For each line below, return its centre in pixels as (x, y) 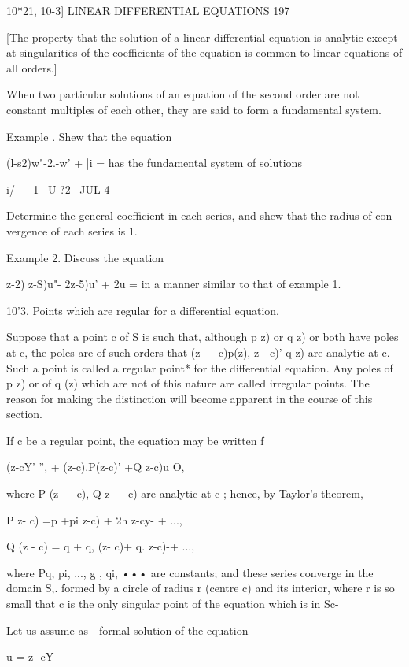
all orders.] (32, 67)
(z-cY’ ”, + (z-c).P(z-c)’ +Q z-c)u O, (96, 467)
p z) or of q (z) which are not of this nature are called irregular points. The (188, 383)
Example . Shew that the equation (89, 136)
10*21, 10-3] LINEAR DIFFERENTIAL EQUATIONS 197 (148, 10)
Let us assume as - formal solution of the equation (127, 630)
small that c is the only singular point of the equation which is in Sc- (173, 604)
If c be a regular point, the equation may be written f (135, 440)
